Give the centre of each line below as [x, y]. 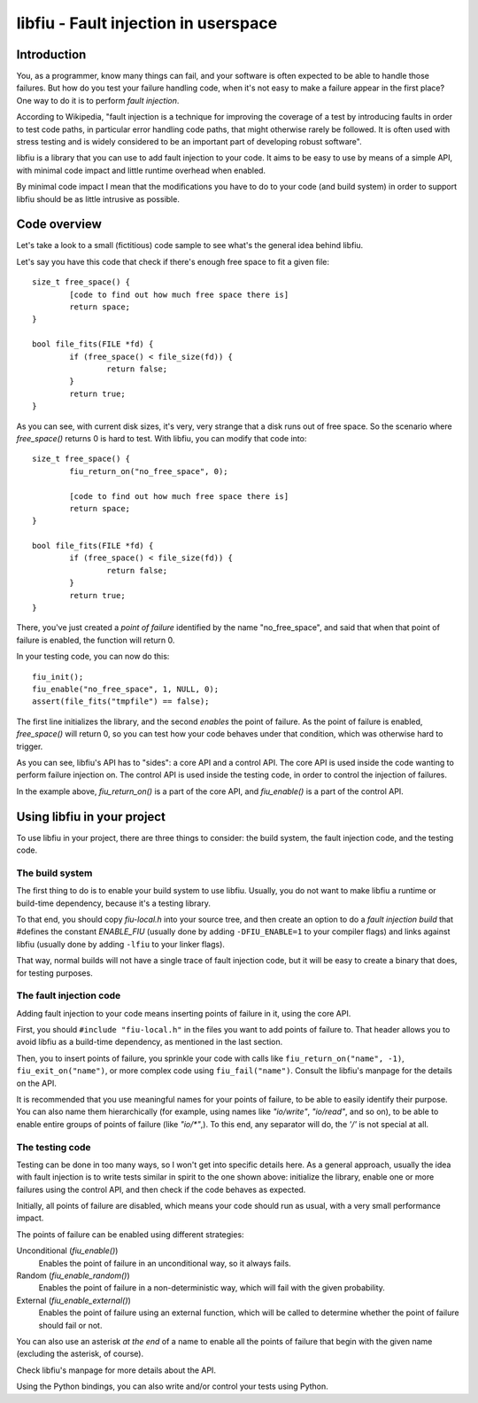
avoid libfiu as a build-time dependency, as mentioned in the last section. [150, 1042]
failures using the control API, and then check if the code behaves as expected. [161, 1189]
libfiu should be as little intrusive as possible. [98, 199]
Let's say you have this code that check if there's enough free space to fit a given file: [173, 261]
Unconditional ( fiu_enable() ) [67, 1251]
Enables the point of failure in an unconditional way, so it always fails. [165, 1263]
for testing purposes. [54, 973]
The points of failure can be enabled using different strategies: [130, 1234]
